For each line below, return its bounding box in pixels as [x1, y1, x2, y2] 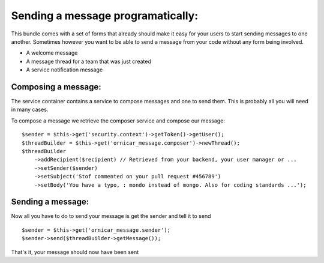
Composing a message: [11, 82, 101, 92]
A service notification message [26, 66, 103, 73]
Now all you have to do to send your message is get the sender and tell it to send [11, 213, 211, 220]
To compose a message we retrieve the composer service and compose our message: [11, 117, 225, 124]
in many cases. [11, 106, 49, 113]
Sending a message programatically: [11, 9, 199, 22]
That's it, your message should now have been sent [11, 248, 139, 255]
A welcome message [26, 49, 78, 56]
